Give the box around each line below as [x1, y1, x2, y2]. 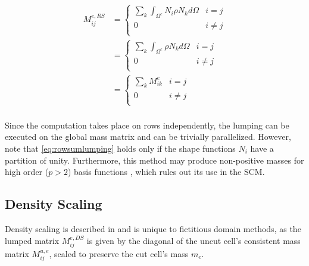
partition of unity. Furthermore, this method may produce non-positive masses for [5, 154, 304, 166]
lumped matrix [5, 234, 60, 246]
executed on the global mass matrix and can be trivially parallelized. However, [5, 130, 291, 143]
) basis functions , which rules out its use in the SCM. [67, 165, 265, 178]
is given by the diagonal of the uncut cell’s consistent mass [86, 234, 301, 246]
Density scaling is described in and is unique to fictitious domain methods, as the [5, 223, 301, 235]
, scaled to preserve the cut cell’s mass [49, 248, 189, 260]
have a [250, 142, 274, 155]
